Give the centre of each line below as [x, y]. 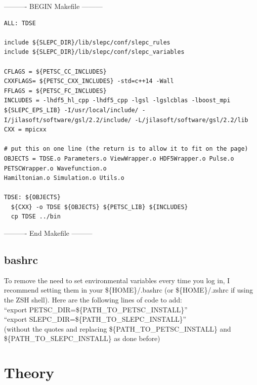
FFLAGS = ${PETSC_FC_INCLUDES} [55, 91]
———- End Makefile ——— [48, 233]
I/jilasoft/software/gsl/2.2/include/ [68, 120]
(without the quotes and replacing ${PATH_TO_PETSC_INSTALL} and [118, 328]
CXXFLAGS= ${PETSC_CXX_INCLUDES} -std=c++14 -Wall [89, 81]
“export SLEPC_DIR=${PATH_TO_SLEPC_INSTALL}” [95, 319]
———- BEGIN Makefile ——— [53, 6]
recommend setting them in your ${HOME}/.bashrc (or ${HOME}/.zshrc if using [128, 290]
